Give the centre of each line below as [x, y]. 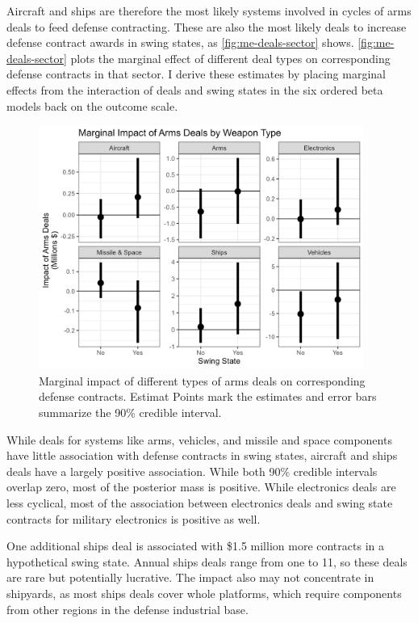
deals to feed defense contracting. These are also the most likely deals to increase [207, 26]
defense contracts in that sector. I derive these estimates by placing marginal [196, 74]
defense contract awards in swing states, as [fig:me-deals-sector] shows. [180, 42]
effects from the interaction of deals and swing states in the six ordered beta [195, 89]
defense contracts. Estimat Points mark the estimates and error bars [208, 396]
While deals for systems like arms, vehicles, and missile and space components [199, 439]
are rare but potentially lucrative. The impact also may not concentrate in [190, 577]
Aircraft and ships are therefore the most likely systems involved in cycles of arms [209, 11]
